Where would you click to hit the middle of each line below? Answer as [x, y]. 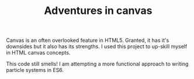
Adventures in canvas [98, 11]
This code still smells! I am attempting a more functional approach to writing [97, 64]
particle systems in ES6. [35, 70]
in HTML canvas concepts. [38, 53]
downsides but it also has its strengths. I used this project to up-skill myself [97, 46]
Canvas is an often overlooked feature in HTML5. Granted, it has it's [88, 40]
